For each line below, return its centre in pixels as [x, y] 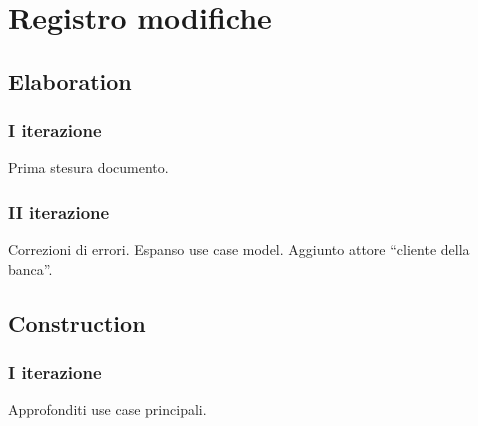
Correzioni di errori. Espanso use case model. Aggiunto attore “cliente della [239, 249]
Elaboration [70, 80]
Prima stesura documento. [88, 167]
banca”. [30, 268]
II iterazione [59, 211]
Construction [77, 322]
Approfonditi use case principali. [107, 409]
